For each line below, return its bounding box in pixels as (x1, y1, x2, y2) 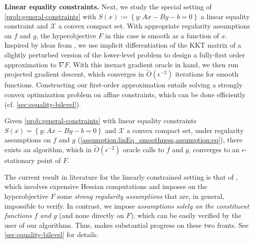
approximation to (4, 59, 56, 69)
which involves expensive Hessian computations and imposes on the (4, 181, 207, 191)
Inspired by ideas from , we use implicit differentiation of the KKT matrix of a (4, 40, 241, 50)
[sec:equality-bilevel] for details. (4, 229, 99, 240)
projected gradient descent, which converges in (4, 69, 144, 79)
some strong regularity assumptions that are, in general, (57, 190, 225, 201)
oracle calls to (123, 144, 165, 155)
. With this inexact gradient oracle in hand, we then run (69, 59, 238, 69)
